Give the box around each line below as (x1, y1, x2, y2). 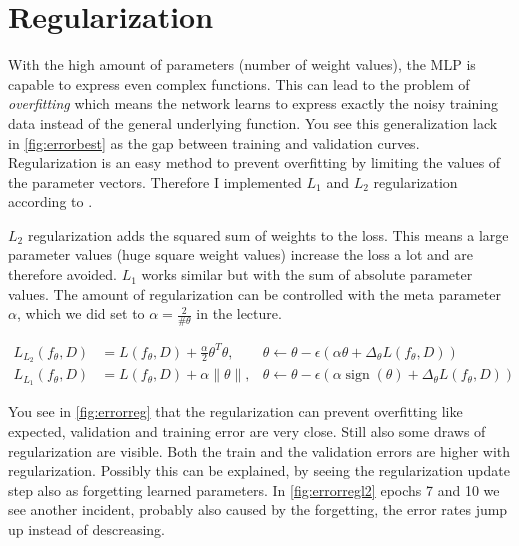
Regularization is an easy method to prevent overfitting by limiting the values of (8, 152, 501, 173)
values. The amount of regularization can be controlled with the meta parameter (8, 283, 501, 304)
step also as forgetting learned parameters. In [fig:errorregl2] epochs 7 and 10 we (8, 479, 500, 500)
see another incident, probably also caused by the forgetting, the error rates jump (8, 499, 508, 520)
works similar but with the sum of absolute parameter (141, 264, 473, 285)
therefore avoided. (8, 264, 117, 285)
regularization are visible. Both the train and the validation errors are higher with (8, 440, 511, 461)
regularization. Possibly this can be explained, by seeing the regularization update (8, 460, 510, 481)
